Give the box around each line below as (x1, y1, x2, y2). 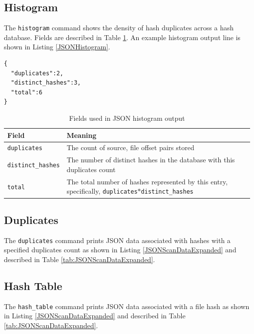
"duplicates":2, (11, 69, 63, 77)
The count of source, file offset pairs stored (66, 142, 194, 153)
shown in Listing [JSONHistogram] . (4, 42, 110, 52)
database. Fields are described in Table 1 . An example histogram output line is (4, 32, 241, 42)
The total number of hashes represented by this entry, (66, 176, 228, 186)
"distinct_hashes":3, (11, 79, 81, 87)
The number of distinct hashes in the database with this (66, 155, 235, 165)
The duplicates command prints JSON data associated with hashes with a (4, 235, 231, 245)
